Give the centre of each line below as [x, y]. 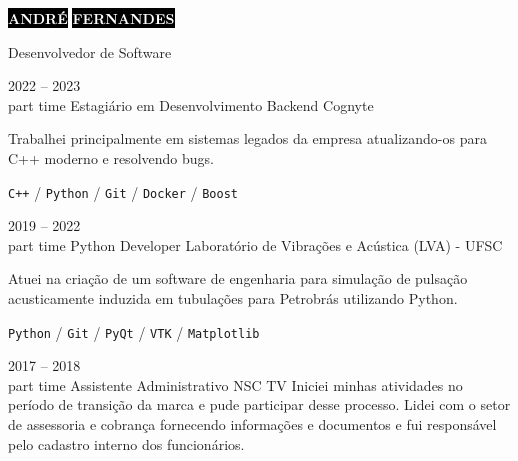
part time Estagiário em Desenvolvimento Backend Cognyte [191, 104]
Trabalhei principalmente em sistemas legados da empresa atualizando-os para [247, 138]
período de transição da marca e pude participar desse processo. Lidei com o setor [259, 404]
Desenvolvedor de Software [90, 51]
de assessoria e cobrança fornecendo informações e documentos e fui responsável [252, 424]
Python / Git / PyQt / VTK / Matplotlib [134, 331]
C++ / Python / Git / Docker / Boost [123, 191]
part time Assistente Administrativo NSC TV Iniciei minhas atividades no [235, 384]
